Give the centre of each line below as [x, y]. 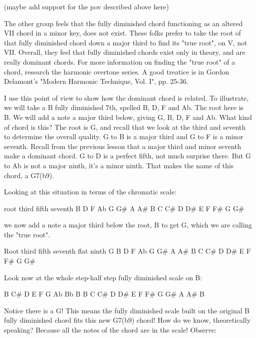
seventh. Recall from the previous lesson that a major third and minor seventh [123, 146]
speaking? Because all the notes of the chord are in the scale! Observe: [110, 330]
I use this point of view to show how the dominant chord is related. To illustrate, [126, 97]
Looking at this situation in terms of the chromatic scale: [90, 192]
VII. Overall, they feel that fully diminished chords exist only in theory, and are [125, 52]
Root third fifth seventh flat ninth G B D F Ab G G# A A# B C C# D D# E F [128, 251]
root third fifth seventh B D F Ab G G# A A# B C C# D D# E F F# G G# [124, 208]
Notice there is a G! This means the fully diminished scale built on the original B [127, 310]
